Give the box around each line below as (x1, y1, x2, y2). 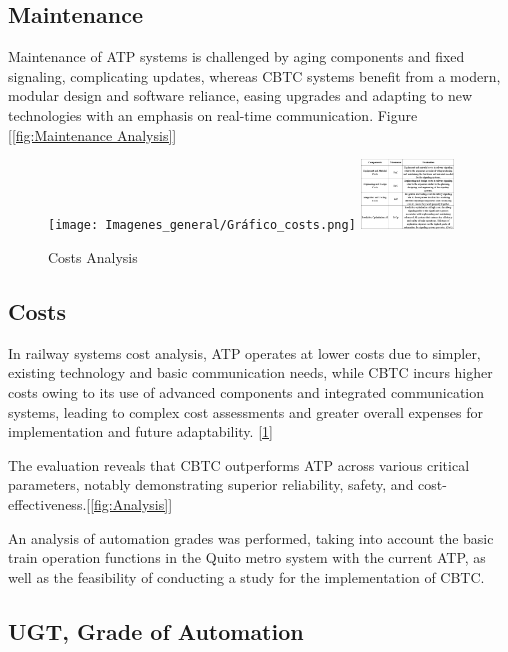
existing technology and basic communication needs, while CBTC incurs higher (8, 362, 493, 383)
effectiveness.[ (8, 493, 91, 514)
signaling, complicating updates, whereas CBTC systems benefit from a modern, (8, 65, 501, 86)
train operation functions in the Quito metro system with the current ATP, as (8, 547, 486, 568)
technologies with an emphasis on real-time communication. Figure (8, 104, 418, 125)
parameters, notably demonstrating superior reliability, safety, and (8, 474, 414, 495)
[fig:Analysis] (90, 493, 169, 514)
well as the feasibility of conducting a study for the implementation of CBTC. (8, 566, 485, 587)
